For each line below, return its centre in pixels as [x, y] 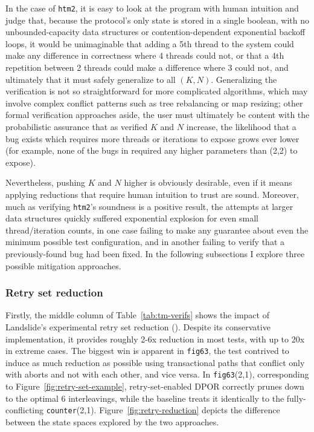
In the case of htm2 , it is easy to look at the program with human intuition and [152, 8]
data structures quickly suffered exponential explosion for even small [132, 218]
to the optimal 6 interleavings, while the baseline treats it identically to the [145, 398]
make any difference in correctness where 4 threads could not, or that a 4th [145, 55]
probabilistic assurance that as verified [77, 126]
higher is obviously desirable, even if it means [208, 182]
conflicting [25, 410]
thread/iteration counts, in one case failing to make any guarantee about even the [157, 230]
